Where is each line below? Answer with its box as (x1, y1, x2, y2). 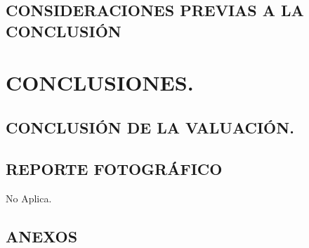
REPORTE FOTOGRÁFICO (6, 157, 223, 179)
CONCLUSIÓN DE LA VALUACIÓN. (6, 116, 294, 138)
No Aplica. (6, 190, 52, 205)
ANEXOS (6, 225, 78, 247)
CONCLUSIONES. (6, 68, 194, 97)
